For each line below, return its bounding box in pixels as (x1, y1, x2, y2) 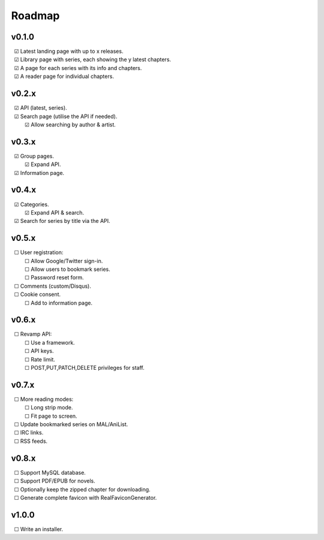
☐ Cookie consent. (14, 291, 61, 298)
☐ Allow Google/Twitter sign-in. (24, 257, 103, 264)
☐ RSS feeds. (14, 438, 48, 445)
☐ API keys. (24, 348, 54, 355)
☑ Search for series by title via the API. (14, 218, 110, 225)
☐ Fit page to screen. (24, 412, 77, 420)
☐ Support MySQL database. (14, 469, 86, 476)
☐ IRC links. (14, 429, 44, 436)
